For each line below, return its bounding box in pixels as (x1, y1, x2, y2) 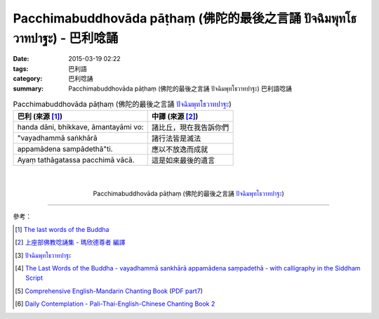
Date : (13, 55, 29, 63)
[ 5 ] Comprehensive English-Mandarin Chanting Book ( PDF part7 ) (15, 287, 204, 295)
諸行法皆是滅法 (151, 134, 201, 143)
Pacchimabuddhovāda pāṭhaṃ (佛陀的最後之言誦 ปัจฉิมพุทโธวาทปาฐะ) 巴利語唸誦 (68, 84, 293, 93)
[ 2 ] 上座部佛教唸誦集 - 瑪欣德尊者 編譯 (15, 238, 126, 247)
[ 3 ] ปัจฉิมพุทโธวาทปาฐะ (15, 251, 72, 259)
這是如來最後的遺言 (151, 155, 215, 165)
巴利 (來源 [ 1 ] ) (17, 112, 63, 122)
